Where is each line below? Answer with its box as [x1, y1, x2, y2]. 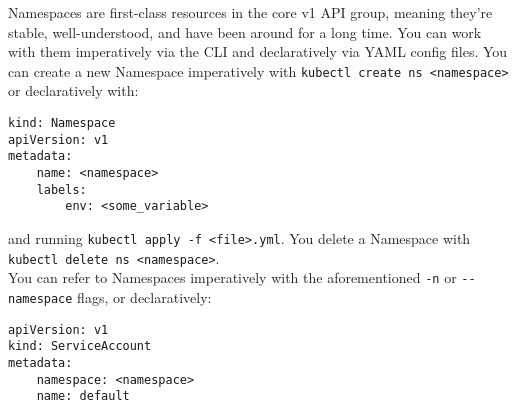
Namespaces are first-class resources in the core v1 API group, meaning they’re [8, 2, 493, 22]
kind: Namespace [8, 116, 116, 131]
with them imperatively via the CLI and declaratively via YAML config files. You [8, 41, 508, 62]
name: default [36, 389, 130, 404]
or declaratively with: [8, 80, 139, 101]
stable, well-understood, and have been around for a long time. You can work [8, 21, 482, 42]
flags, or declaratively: [77, 286, 212, 307]
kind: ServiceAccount [8, 339, 152, 354]
